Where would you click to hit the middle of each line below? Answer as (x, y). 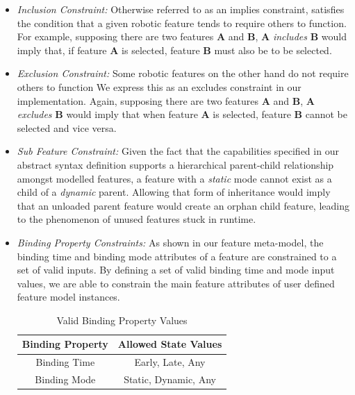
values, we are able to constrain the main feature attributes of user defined (176, 283)
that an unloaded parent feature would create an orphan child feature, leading (183, 205)
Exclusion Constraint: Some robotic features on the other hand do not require (183, 73)
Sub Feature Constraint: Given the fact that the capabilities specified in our (178, 151)
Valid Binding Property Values (122, 320)
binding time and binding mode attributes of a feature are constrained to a (177, 256)
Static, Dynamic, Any (170, 379)
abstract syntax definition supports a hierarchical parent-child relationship (175, 164)
